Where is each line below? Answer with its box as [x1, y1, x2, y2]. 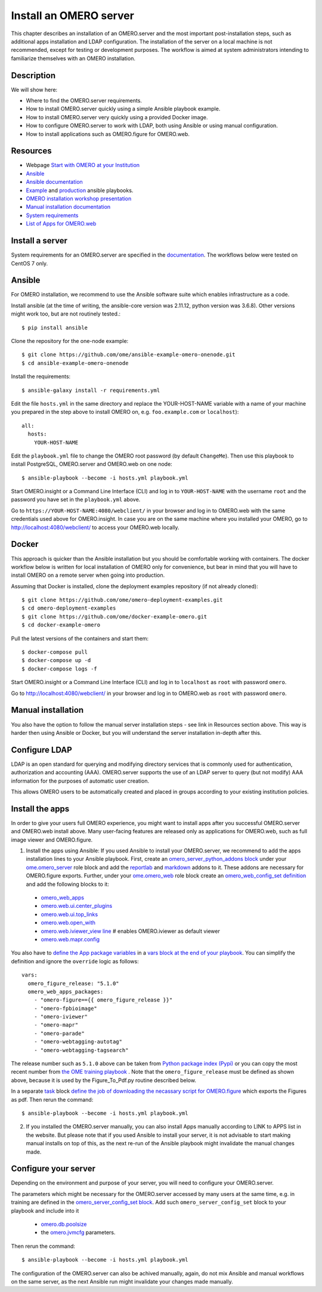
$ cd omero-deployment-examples [21, 605, 116, 611]
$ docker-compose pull [21, 649, 88, 656]
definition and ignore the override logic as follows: [11, 957, 140, 965]
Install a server [11, 236, 68, 246]
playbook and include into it [11, 1207, 79, 1214]
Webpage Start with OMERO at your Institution [26, 162, 140, 169]
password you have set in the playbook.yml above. [11, 496, 141, 503]
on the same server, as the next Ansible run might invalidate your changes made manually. [11, 1278, 233, 1285]
